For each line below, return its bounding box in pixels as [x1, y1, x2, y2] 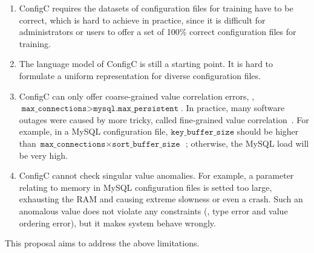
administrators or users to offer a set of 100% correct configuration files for [19, 25, 296, 38]
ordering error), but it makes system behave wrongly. [19, 216, 216, 229]
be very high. [19, 149, 68, 161]
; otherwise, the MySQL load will [185, 136, 309, 149]
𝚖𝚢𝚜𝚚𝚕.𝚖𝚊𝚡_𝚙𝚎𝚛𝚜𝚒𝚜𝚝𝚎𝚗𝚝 [93, 104, 178, 114]
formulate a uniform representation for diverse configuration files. [19, 69, 261, 82]
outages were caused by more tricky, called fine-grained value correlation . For [19, 113, 309, 126]
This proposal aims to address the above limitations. [5, 237, 200, 249]
